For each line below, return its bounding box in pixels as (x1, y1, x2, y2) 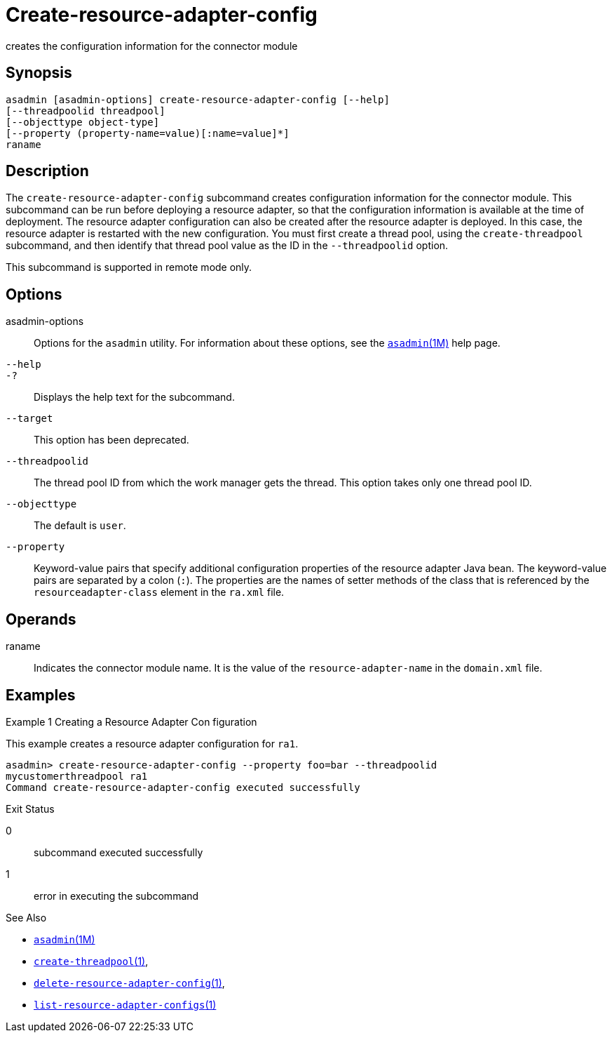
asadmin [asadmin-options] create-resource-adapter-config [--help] (6, 93, 390, 105)
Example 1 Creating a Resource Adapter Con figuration (6, 715, 257, 728)
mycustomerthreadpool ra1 (6, 770, 148, 782)
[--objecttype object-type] (6, 116, 160, 128)
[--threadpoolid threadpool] (6, 105, 165, 117)
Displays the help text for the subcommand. (34, 391, 235, 404)
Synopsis (6, 64, 72, 82)
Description (6, 162, 89, 180)
